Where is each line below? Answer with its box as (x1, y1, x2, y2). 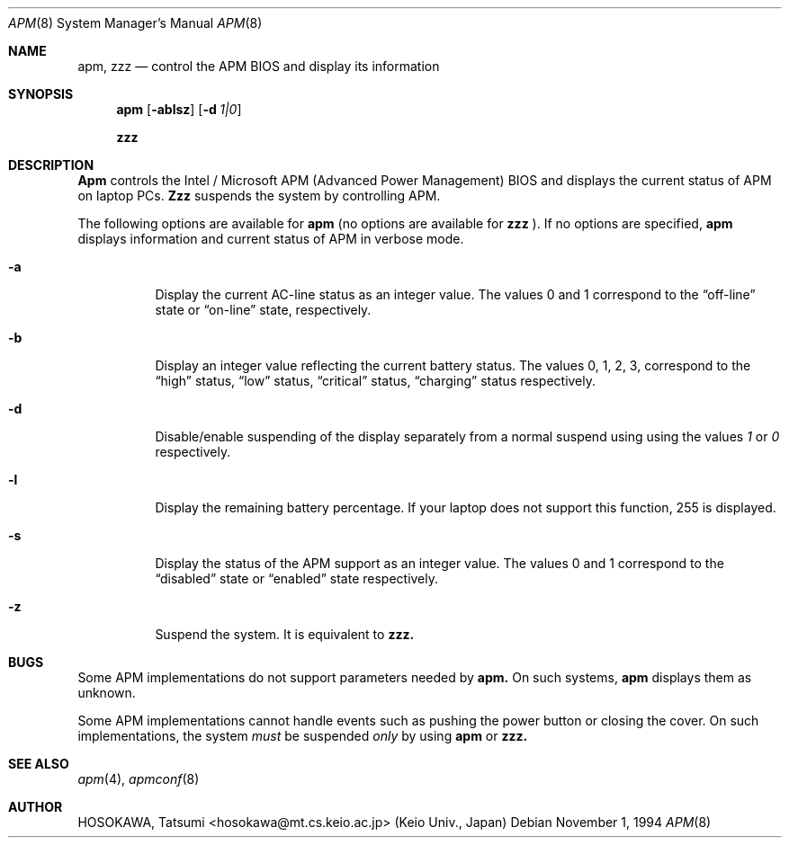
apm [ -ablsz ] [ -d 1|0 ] (116, 102, 242, 117)
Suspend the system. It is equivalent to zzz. (155, 627, 415, 642)
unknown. (77, 685, 136, 700)
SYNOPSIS (8, 86, 74, 102)
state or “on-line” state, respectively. (155, 302, 372, 317)
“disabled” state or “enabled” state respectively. (155, 571, 439, 586)
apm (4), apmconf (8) (77, 771, 200, 787)
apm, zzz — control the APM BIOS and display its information (77, 58, 440, 74)
